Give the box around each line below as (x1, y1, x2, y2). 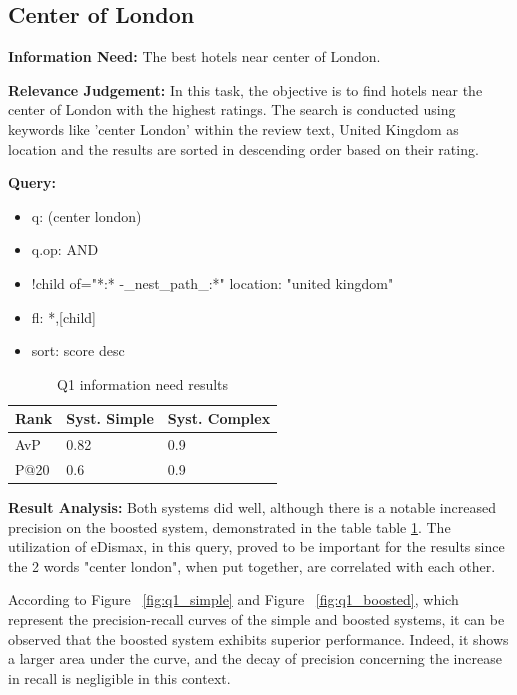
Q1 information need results (57, 373, 229, 394)
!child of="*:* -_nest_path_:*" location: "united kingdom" (31, 272, 394, 293)
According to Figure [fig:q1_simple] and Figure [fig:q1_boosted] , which (8, 589, 459, 610)
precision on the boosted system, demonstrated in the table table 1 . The (8, 516, 451, 537)
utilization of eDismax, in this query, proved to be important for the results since (8, 536, 505, 557)
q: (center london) (31, 205, 142, 226)
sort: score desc (31, 340, 125, 361)
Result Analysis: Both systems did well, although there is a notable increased (8, 497, 496, 518)
